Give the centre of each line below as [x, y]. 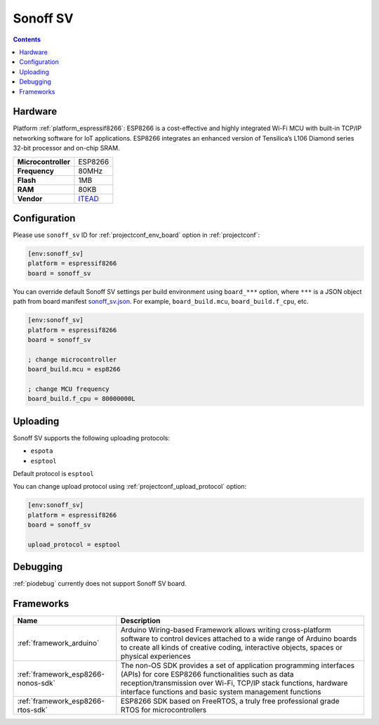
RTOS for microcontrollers [164, 710]
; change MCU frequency [69, 389]
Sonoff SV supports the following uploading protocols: [91, 438]
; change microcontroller [72, 359]
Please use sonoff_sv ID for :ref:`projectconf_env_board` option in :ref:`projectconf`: [137, 235]
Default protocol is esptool [53, 474]
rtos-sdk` [33, 710]
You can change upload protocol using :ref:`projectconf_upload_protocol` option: [130, 487]
